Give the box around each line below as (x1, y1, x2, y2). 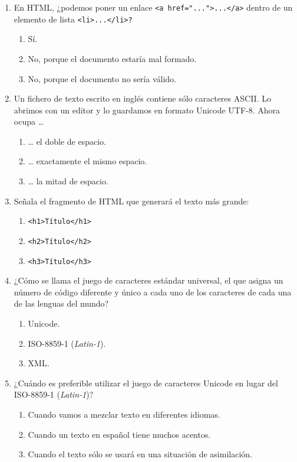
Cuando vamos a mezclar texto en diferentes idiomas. (28, 408, 220, 420)
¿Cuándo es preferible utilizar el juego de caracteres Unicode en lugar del (14, 376, 278, 389)
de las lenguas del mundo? (14, 297, 109, 310)
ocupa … (14, 115, 44, 128)
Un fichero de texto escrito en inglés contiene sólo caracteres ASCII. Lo (14, 92, 271, 105)
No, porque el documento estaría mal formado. (28, 52, 197, 64)
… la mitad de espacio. (28, 175, 108, 187)
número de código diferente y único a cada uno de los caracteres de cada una (14, 285, 292, 298)
